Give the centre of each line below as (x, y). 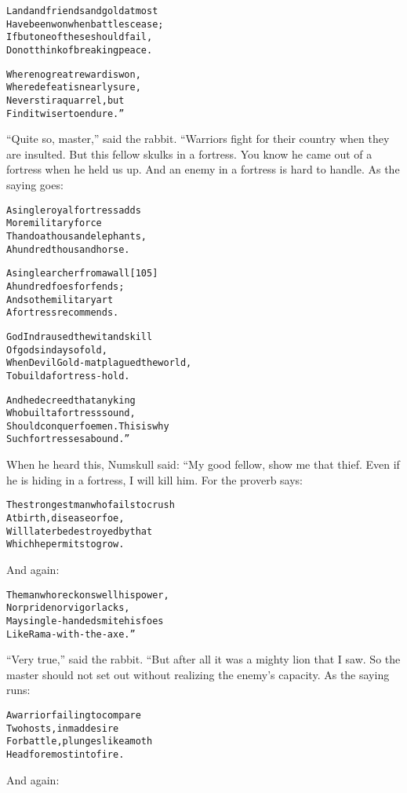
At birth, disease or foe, (65, 518)
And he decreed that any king (71, 400)
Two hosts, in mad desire (63, 728)
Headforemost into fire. (65, 754)
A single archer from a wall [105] (82, 274)
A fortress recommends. (63, 313)
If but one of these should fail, (80, 37)
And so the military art (60, 300)
